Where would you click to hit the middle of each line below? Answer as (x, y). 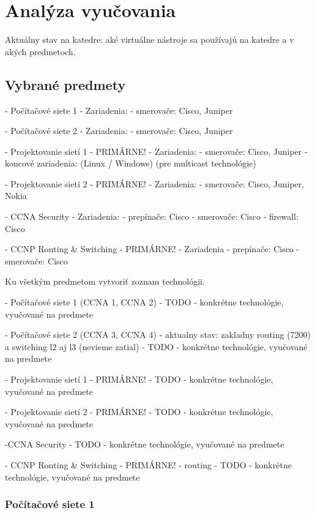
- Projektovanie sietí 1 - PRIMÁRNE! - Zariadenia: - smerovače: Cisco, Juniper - (156, 151)
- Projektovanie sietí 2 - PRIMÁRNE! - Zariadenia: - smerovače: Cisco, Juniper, (155, 183)
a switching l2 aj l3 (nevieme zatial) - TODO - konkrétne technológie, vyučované (156, 346)
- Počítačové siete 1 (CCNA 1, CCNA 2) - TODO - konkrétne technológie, (144, 302)
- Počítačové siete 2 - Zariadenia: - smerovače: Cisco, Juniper (119, 131)
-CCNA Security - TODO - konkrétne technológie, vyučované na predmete (145, 444)
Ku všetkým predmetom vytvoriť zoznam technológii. (105, 281)
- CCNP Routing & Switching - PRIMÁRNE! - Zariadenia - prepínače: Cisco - (152, 249)
